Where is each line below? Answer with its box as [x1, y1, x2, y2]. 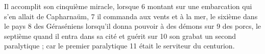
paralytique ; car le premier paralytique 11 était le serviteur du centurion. [4, 40, 235, 51]
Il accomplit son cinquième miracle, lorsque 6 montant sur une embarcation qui [4, 1, 252, 11]
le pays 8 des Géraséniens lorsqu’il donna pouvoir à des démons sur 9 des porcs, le [4, 21, 261, 31]
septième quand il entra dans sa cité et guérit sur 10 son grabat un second [4, 30, 236, 41]
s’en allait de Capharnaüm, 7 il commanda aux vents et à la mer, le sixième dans [4, 11, 258, 21]
